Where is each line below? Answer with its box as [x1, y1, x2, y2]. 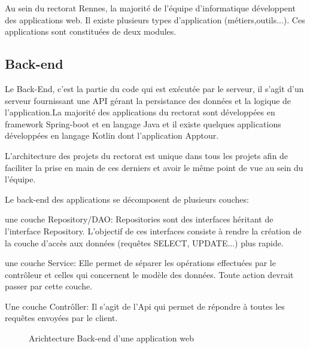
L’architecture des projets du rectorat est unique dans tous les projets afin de [5, 149, 288, 161]
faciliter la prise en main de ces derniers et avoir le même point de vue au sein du [5, 161, 303, 173]
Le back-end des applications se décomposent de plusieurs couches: [5, 193, 249, 205]
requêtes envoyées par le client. [5, 312, 118, 324]
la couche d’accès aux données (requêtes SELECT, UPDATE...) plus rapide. [5, 236, 284, 249]
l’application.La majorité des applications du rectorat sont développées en [5, 106, 275, 118]
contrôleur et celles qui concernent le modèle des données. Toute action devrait [5, 268, 294, 280]
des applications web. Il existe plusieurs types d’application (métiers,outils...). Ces [5, 13, 305, 26]
